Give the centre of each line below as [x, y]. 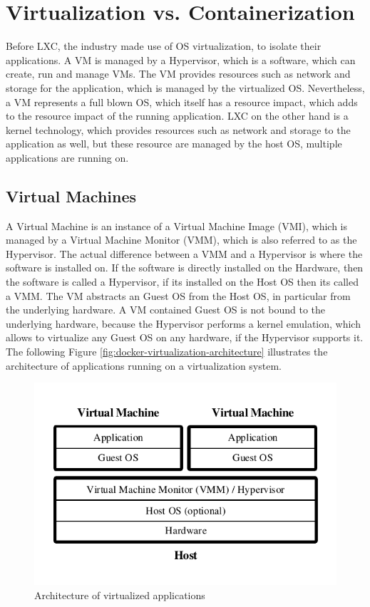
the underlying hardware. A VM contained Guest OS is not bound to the [166, 310]
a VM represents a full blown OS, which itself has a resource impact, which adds [182, 102]
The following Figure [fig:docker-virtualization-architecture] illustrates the [167, 352]
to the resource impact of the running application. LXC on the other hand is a [177, 116]
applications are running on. [67, 157]
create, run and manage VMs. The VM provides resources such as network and [178, 74]
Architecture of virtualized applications [120, 595]
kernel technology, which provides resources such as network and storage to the [178, 129]
